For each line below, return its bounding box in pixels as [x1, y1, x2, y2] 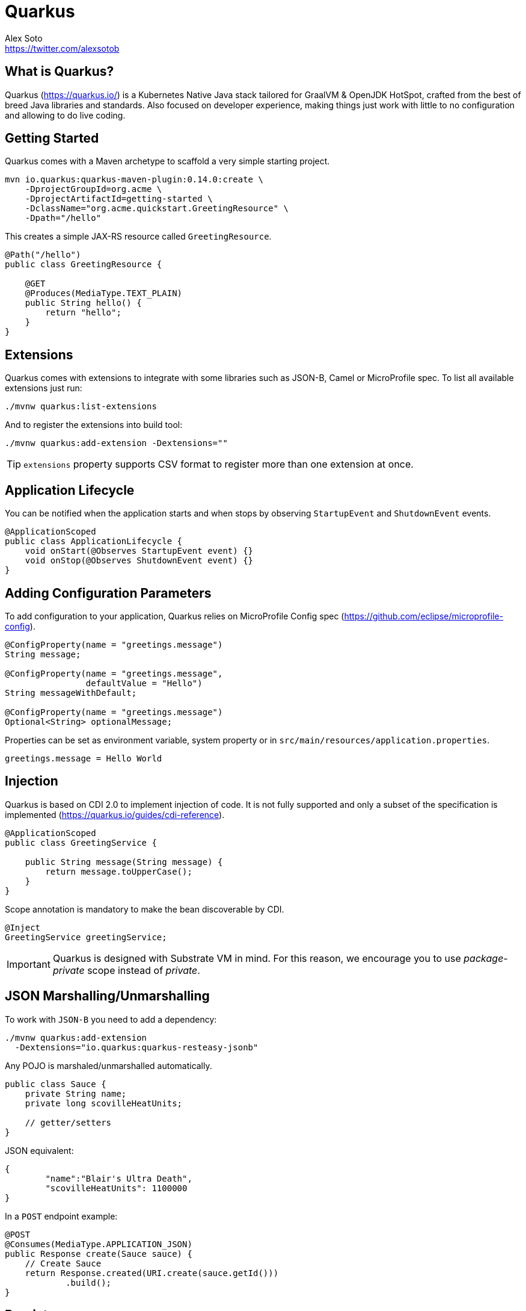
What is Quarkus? [5, 64, 114, 79]
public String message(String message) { [25, 857, 223, 867]
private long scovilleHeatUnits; [25, 1098, 183, 1108]
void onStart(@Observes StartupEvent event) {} [25, 546, 254, 556]
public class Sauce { [5, 1079, 106, 1089]
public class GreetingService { [5, 837, 157, 848]
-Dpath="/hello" [25, 213, 102, 223]
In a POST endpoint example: [5, 1210, 118, 1221]
